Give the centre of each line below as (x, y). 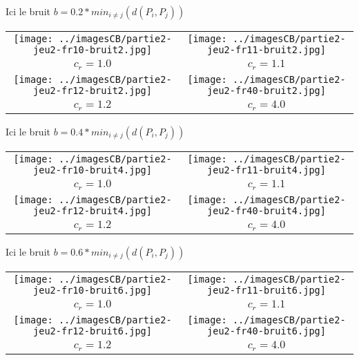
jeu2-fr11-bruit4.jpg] (266, 170)
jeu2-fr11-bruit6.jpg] (266, 290)
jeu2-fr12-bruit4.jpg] (93, 210)
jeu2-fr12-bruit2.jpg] (93, 90)
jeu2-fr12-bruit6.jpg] (93, 331)
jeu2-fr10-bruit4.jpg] (93, 170)
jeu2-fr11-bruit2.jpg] (266, 50)
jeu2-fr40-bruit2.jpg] (266, 90)
